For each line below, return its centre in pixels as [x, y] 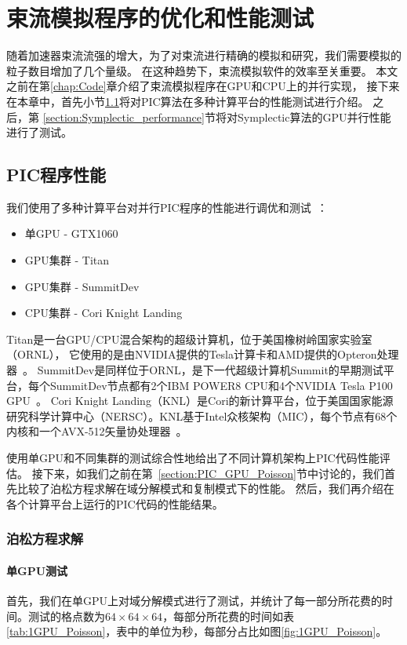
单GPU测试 [37, 570]
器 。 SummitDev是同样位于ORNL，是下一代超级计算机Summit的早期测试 [195, 370]
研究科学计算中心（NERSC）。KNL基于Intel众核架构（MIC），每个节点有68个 [202, 415]
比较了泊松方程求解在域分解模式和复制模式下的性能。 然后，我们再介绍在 [205, 488]
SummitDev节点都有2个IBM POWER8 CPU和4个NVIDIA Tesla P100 [221, 385]
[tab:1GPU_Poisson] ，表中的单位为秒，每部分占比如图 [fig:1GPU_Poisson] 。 [197, 631]
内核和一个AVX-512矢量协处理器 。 [97, 431]
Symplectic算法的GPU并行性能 [314, 117]
